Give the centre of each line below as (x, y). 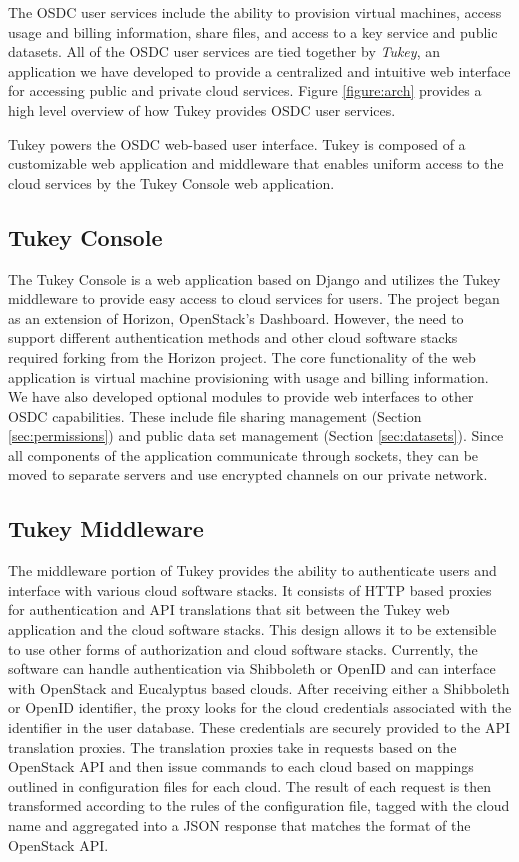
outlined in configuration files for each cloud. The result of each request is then (250, 785)
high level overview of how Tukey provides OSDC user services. (202, 109)
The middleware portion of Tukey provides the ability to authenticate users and (252, 570)
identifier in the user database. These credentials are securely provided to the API (259, 727)
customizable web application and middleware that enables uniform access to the (256, 163)
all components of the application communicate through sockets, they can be (243, 454)
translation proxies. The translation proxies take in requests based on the (232, 746)
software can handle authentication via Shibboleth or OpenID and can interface (252, 668)
